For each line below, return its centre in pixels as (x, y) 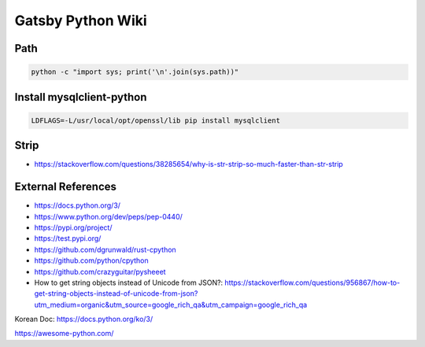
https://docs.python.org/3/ (78, 205)
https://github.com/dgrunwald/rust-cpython (105, 249)
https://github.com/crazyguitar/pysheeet (100, 271)
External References (66, 187)
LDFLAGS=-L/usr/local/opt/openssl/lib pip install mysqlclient (156, 120)
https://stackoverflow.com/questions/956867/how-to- (312, 282)
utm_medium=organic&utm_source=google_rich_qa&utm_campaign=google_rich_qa (171, 305)
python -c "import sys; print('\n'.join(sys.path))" (135, 72)
